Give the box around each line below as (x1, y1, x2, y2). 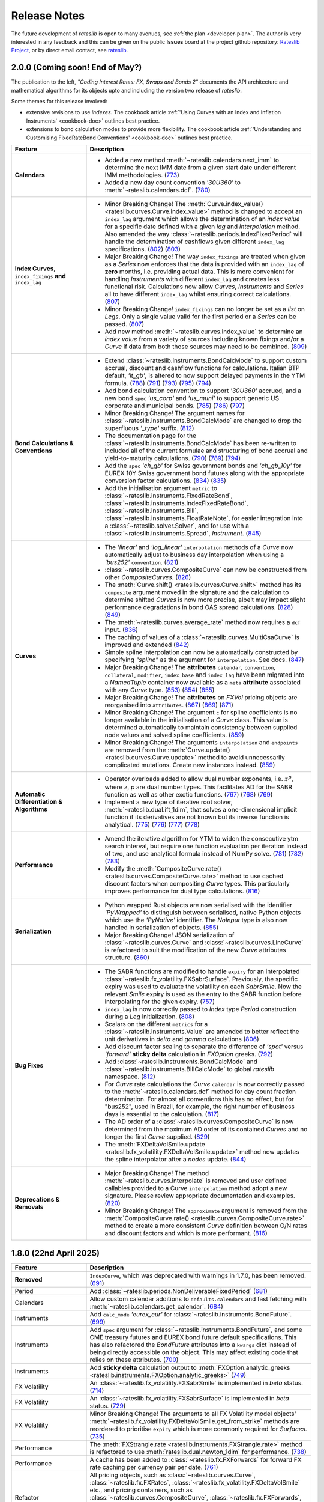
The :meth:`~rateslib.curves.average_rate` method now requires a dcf (104, 618, 301, 626)
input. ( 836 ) (104, 625, 138, 634)
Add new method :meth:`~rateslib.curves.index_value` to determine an (104, 327, 303, 336)
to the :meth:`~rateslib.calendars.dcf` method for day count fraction (104, 1087, 296, 1096)
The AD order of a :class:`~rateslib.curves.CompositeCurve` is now (104, 1117, 294, 1126)
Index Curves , (14, 264, 56, 273)
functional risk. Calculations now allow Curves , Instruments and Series (104, 282, 304, 291)
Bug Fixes (14, 1061, 44, 1069)
